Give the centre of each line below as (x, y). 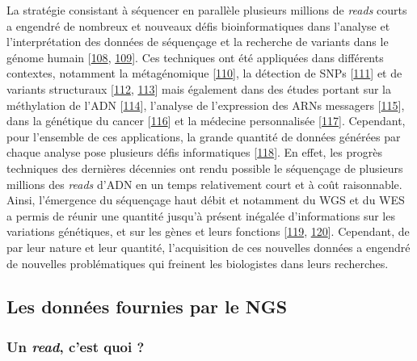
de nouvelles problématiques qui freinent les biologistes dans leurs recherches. (198, 263)
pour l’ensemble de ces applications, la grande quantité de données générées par (204, 136)
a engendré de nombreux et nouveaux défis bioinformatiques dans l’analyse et (198, 25)
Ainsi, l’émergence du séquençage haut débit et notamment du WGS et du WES (206, 200)
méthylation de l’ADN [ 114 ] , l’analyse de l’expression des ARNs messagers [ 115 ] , (206, 105)
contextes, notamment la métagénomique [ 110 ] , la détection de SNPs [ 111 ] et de (204, 73)
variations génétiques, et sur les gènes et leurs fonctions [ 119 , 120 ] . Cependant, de (208, 231)
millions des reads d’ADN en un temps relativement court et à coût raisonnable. (204, 184)
